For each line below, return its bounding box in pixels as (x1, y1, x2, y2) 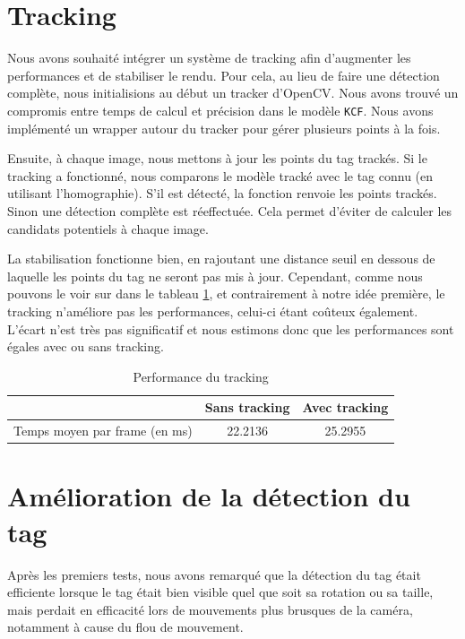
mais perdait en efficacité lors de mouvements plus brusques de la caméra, (7, 600, 413, 618)
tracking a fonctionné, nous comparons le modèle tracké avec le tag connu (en (7, 166, 434, 185)
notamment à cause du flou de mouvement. (7, 617, 244, 636)
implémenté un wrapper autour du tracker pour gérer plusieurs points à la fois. (7, 118, 441, 137)
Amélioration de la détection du (7, 478, 410, 514)
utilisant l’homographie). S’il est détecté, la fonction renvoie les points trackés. (7, 184, 437, 203)
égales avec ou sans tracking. (7, 337, 164, 356)
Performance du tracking (133, 367, 269, 385)
